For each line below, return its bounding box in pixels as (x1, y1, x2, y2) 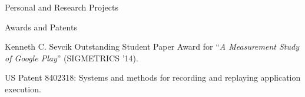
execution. (5, 82, 41, 95)
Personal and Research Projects (5, 1, 119, 13)
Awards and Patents (5, 20, 77, 33)
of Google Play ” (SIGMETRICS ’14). (5, 51, 138, 64)
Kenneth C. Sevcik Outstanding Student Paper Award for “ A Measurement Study (5, 40, 299, 53)
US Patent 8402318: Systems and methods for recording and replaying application (5, 71, 301, 84)
